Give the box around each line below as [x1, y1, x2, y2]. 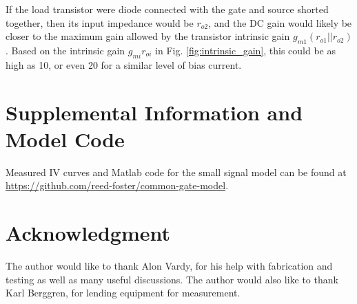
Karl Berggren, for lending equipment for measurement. [6, 285, 241, 300]
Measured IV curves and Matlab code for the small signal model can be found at [6, 164, 347, 179]
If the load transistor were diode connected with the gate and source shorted [6, 2, 329, 16]
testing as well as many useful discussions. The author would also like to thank [6, 272, 338, 286]
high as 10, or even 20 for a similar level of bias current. [6, 57, 242, 72]
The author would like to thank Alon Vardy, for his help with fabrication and [6, 259, 333, 272]
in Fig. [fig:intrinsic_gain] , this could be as [155, 43, 336, 57]
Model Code [6, 124, 125, 153]
